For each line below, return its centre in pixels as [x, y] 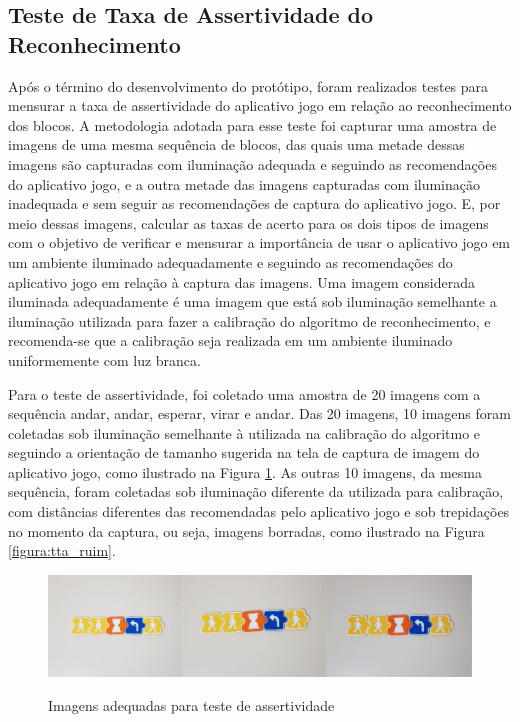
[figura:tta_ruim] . [62, 550]
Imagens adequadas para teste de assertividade [191, 704]
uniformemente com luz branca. [104, 359]
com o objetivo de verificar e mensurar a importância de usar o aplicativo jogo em [259, 242]
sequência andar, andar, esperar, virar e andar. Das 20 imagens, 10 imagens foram [259, 413]
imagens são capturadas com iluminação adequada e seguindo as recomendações [252, 163]
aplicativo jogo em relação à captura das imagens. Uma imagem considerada [241, 281]
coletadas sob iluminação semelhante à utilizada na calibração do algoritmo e [244, 432]
